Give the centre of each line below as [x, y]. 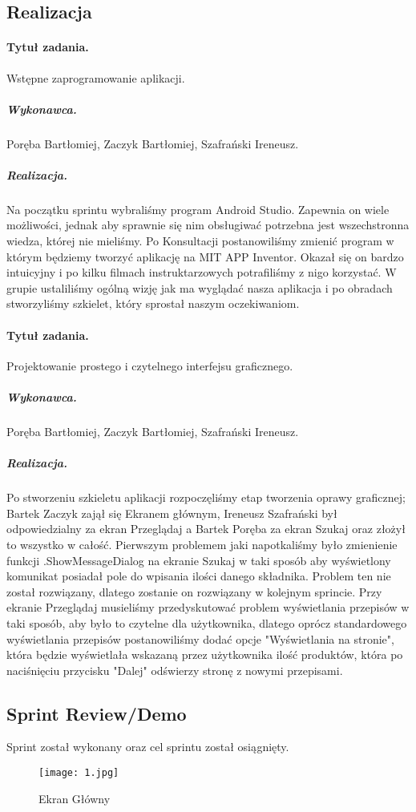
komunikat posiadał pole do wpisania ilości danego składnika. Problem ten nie [199, 576]
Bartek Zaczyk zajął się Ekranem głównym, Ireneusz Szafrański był [172, 513]
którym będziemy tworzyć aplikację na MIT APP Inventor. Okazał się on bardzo [205, 256]
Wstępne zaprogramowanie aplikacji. [96, 77]
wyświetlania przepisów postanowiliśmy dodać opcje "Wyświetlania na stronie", [200, 638]
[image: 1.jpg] [79, 773]
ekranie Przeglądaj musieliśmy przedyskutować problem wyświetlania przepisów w [208, 607]
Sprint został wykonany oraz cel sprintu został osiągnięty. [148, 747]
